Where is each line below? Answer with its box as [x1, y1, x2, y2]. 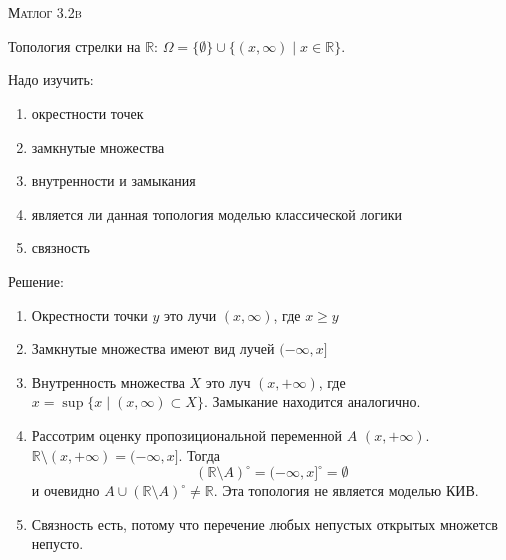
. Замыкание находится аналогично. [203, 391, 421, 412]
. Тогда [178, 444, 220, 465]
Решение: [8, 270, 64, 291]
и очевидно [31, 480, 100, 501]
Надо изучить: [8, 69, 94, 90]
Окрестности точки [31, 304, 148, 325]
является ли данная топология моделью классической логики [31, 203, 403, 224]
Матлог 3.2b [8, 2, 82, 23]
